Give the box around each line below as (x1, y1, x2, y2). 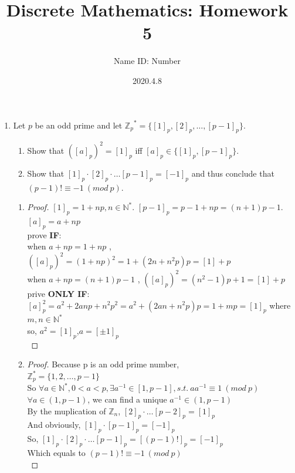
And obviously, (27, 418, 81, 431)
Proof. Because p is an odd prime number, (27, 358, 179, 370)
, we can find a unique (87, 393, 167, 405)
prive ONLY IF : (27, 287, 90, 299)
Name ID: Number (114, 55, 181, 67)
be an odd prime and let (35, 119, 123, 131)
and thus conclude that (191, 167, 274, 179)
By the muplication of (27, 404, 106, 417)
